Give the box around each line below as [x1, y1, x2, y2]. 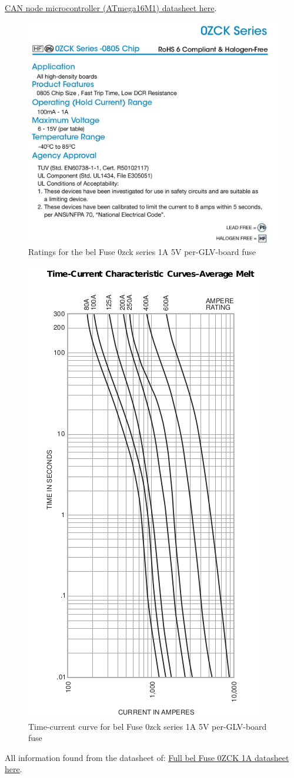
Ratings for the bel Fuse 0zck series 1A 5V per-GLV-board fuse [28, 246, 256, 258]
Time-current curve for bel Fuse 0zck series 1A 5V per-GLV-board [28, 720, 267, 732]
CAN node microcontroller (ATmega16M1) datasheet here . [5, 2, 217, 14]
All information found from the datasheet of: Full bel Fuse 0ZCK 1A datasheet [5, 751, 289, 763]
